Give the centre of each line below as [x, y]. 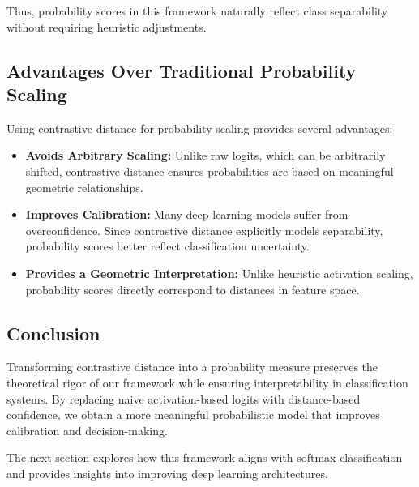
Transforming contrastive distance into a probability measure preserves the [192, 367]
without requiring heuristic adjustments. [107, 26]
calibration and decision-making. [87, 430]
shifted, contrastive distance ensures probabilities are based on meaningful [209, 171]
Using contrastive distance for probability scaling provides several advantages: [200, 128]
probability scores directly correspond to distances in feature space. [192, 289]
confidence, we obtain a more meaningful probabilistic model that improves [193, 414]
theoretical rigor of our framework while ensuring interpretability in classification [207, 382]
